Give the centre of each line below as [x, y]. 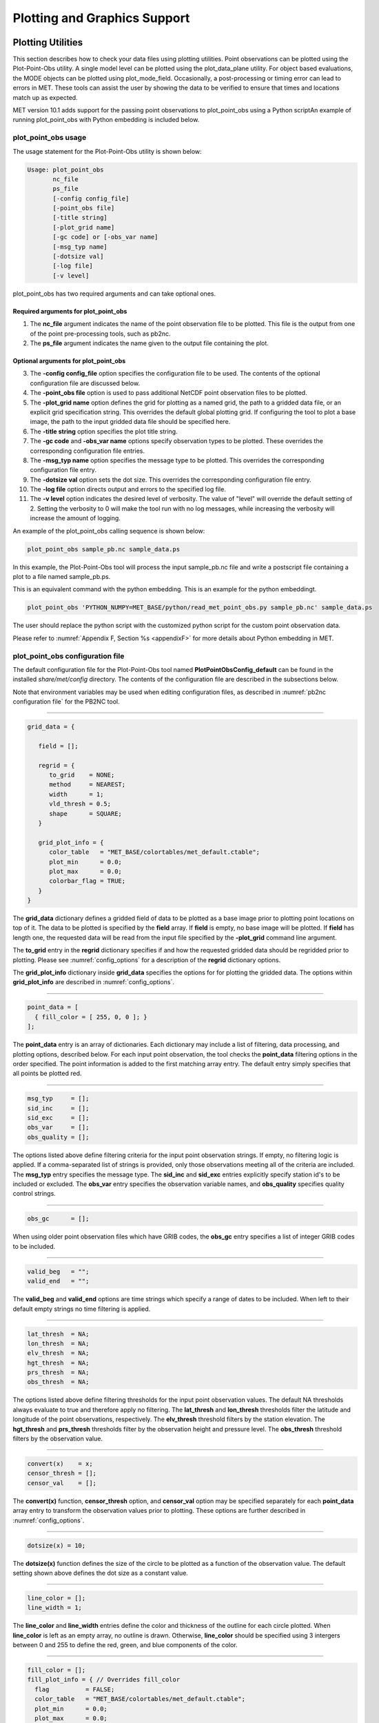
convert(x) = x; [60, 1464]
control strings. [34, 1194]
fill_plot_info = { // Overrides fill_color [104, 1680]
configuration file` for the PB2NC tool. [66, 702]
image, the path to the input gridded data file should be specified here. [130, 422]
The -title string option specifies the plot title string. [104, 431]
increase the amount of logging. [75, 518]
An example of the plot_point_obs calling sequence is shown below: [109, 531]
